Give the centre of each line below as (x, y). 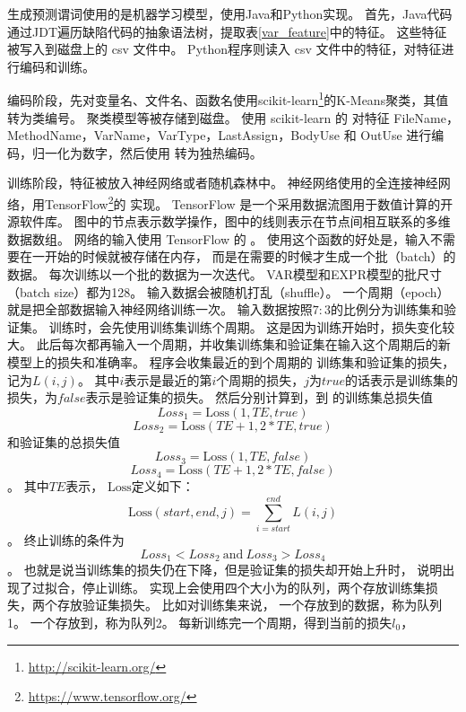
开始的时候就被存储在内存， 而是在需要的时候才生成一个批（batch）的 (250, 256)
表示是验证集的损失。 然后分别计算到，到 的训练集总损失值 (259, 397)
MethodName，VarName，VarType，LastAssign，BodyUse (173, 135)
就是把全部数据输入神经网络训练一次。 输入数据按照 (160, 309)
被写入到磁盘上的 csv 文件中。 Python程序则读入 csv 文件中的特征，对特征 (224, 49)
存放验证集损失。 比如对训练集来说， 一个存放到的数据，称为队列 (250, 605)
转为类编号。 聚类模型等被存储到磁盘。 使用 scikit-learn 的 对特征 (198, 117)
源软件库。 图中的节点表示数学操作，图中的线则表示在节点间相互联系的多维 (229, 221)
